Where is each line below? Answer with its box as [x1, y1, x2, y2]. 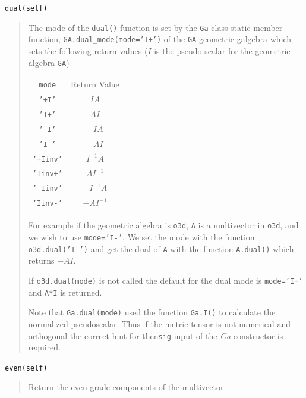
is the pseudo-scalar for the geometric [154, 44, 291, 57]
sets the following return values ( [28, 44, 148, 57]
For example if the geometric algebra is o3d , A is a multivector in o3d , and [28, 219, 299, 231]
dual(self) [5, 4, 48, 12]
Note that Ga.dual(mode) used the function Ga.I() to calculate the [28, 306, 276, 318]
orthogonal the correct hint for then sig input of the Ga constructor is [28, 329, 283, 341]
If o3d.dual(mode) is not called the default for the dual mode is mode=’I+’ [28, 274, 303, 286]
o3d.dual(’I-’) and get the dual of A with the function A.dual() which [28, 242, 294, 255]
